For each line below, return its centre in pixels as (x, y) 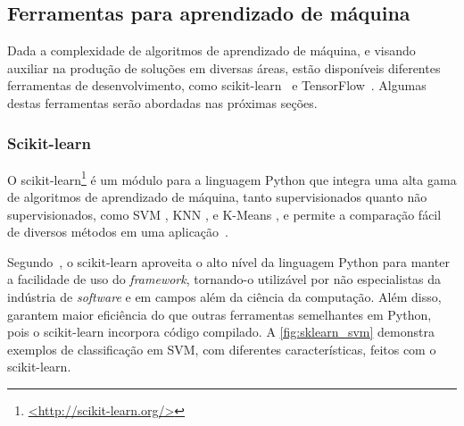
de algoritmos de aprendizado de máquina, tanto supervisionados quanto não (217, 197)
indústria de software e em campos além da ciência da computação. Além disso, (224, 297)
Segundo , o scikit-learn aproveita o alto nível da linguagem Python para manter (228, 261)
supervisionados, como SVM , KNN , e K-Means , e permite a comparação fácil (224, 214)
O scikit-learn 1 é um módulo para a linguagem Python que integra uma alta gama (232, 178)
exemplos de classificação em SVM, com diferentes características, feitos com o (222, 349)
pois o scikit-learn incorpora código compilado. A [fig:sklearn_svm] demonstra (221, 332)
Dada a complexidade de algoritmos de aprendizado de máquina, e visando (211, 50)
